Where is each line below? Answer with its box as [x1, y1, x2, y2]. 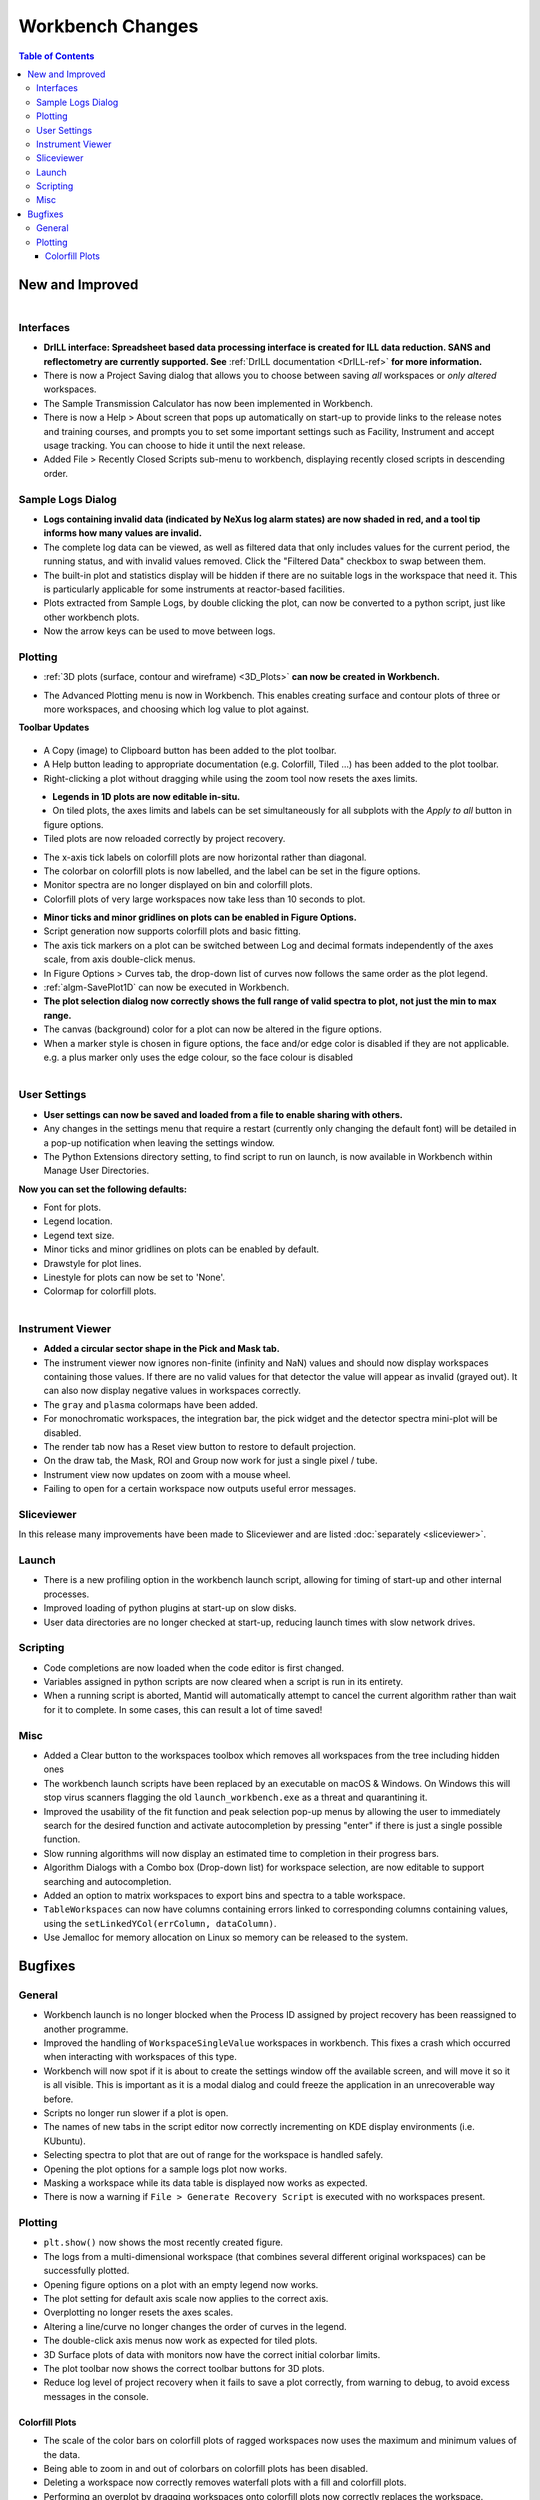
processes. [43, 1588, 90, 1600]
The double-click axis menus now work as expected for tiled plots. [43, 2335, 318, 2347]
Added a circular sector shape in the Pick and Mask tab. [43, 1343, 280, 1355]
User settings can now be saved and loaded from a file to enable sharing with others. [43, 1108, 404, 1120]
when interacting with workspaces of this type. [43, 2051, 237, 2063]
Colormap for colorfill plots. [43, 1285, 157, 1297]
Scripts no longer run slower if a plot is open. [43, 2106, 229, 2119]
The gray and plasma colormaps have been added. [43, 1398, 259, 1410]
